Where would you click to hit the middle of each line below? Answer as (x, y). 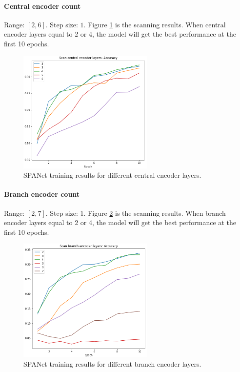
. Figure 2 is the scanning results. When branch (155, 213)
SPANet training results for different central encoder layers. (112, 175)
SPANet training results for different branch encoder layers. (112, 364)
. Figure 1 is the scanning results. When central (155, 24)
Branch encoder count (42, 194)
